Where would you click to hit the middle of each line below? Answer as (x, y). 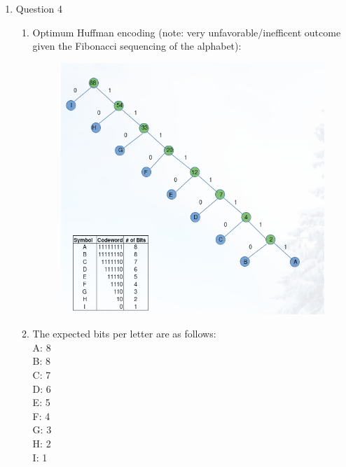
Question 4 (39, 8)
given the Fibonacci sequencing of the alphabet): (137, 46)
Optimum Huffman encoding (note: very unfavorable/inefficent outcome (187, 32)
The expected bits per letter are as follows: (124, 334)
